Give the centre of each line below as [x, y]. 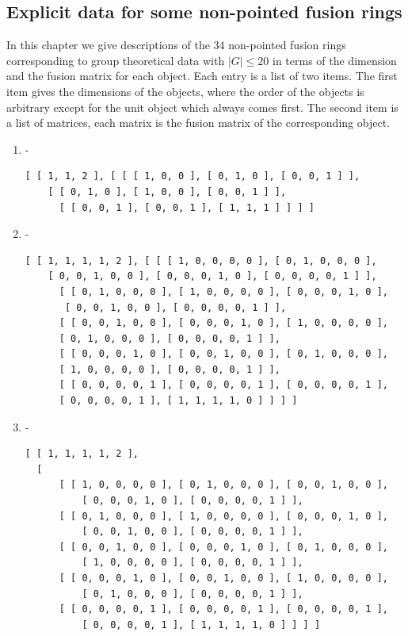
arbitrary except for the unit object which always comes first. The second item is [202, 107]
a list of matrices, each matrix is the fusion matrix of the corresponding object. [198, 123]
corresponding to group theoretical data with [116, 60]
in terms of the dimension [334, 60]
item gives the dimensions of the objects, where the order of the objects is [185, 91]
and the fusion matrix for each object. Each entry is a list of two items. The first [202, 76]
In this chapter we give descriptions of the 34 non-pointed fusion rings [176, 45]
